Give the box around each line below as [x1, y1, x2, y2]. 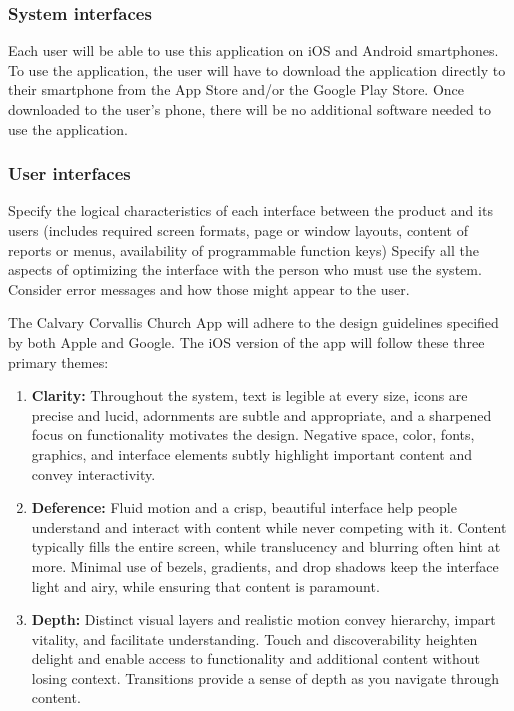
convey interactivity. [31, 463, 156, 484]
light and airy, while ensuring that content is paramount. [31, 575, 380, 596]
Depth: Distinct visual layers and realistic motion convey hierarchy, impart [31, 609, 496, 630]
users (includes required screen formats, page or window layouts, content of [8, 220, 468, 240]
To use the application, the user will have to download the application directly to [8, 59, 506, 80]
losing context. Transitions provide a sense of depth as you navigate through [31, 667, 500, 688]
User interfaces [8, 161, 131, 186]
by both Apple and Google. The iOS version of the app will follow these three [8, 331, 485, 352]
